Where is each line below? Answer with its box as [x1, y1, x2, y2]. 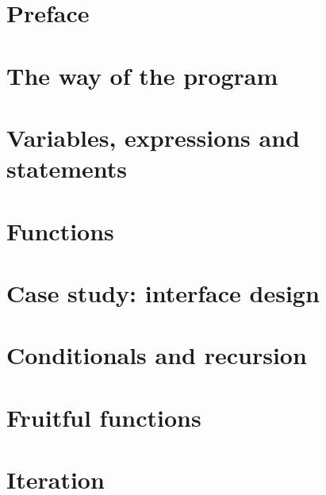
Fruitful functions [6, 401, 201, 433]
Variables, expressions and [6, 121, 300, 153]
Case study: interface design [6, 276, 320, 309]
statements [6, 152, 127, 185]
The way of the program [6, 59, 278, 91]
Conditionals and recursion [6, 339, 307, 371]
